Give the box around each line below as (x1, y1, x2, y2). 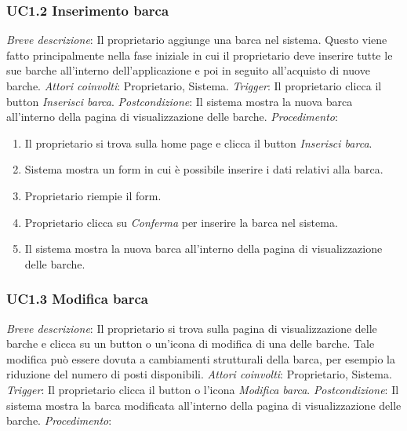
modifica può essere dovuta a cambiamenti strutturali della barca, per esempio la (6, 350, 395, 367)
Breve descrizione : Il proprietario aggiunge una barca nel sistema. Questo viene (6, 31, 387, 48)
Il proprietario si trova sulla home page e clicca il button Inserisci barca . (24, 134, 372, 151)
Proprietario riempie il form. (24, 187, 162, 203)
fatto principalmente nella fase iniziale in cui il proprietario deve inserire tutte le (6, 46, 393, 63)
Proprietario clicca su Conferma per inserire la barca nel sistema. (24, 214, 338, 230)
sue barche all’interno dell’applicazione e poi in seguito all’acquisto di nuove (6, 62, 370, 79)
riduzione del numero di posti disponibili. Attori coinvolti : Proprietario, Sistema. (6, 366, 392, 382)
